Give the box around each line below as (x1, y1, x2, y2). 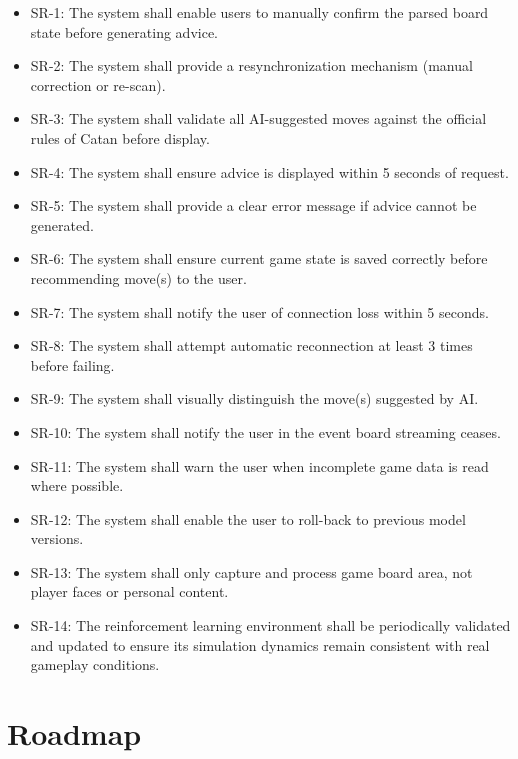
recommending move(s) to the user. (30, 267, 247, 288)
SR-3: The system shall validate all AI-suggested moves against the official (30, 108, 487, 129)
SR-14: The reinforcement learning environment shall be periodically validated (30, 615, 511, 636)
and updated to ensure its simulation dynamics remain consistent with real (30, 634, 490, 655)
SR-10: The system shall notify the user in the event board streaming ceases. (30, 421, 501, 442)
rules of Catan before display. (30, 127, 210, 148)
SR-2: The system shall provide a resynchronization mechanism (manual (30, 55, 473, 76)
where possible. (30, 475, 124, 496)
